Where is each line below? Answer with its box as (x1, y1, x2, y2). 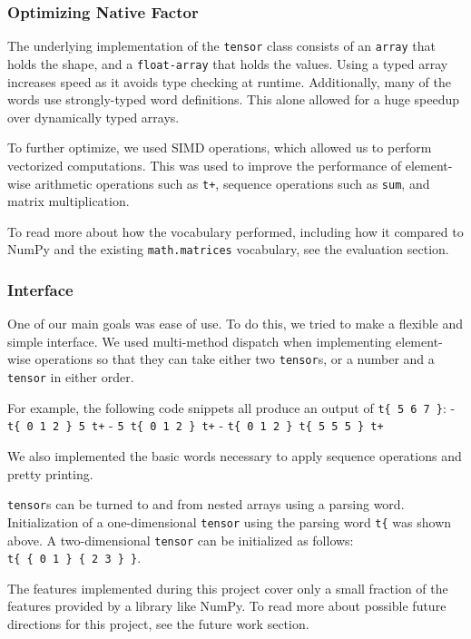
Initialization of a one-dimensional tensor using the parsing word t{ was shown (7, 512, 452, 531)
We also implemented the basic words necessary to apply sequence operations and (7, 447, 462, 466)
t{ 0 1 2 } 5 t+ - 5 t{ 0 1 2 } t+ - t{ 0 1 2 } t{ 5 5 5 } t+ (7, 416, 384, 435)
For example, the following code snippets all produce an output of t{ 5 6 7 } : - (7, 398, 456, 417)
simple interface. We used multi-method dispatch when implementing (7, 331, 392, 350)
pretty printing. (7, 464, 93, 483)
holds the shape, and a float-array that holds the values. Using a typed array (7, 54, 448, 73)
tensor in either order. (7, 368, 134, 387)
